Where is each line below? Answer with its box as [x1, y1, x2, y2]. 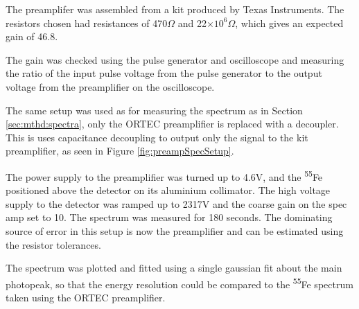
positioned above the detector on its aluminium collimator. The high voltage [6, 183, 331, 197]
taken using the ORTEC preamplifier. [6, 290, 166, 304]
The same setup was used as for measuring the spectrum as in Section [6, 103, 303, 117]
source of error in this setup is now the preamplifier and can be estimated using [6, 223, 344, 238]
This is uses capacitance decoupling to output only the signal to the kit [6, 130, 308, 144]
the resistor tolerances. [6, 237, 101, 251]
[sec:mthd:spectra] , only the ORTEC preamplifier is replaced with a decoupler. [6, 116, 339, 131]
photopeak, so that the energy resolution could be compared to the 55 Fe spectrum [6, 274, 353, 291]
